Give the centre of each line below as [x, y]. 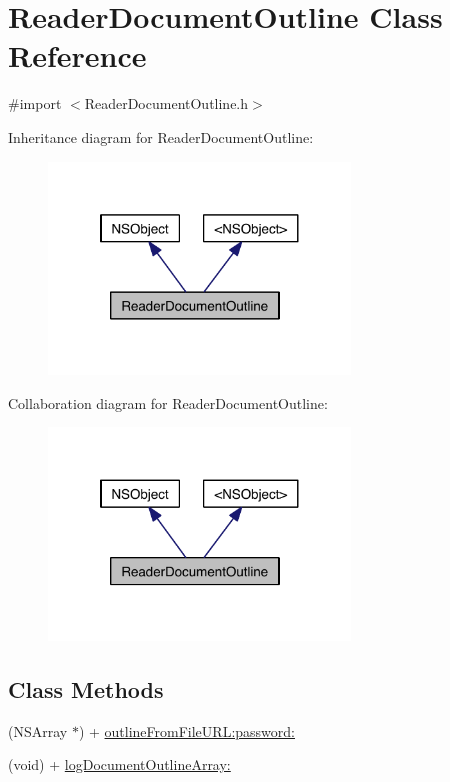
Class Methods [86, 689]
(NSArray [38, 730]
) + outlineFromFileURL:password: [186, 730]
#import [35, 103]
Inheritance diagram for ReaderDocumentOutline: [161, 136]
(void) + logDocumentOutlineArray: [119, 764]
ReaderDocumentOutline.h [166, 103]
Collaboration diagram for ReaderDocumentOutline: [168, 402]
